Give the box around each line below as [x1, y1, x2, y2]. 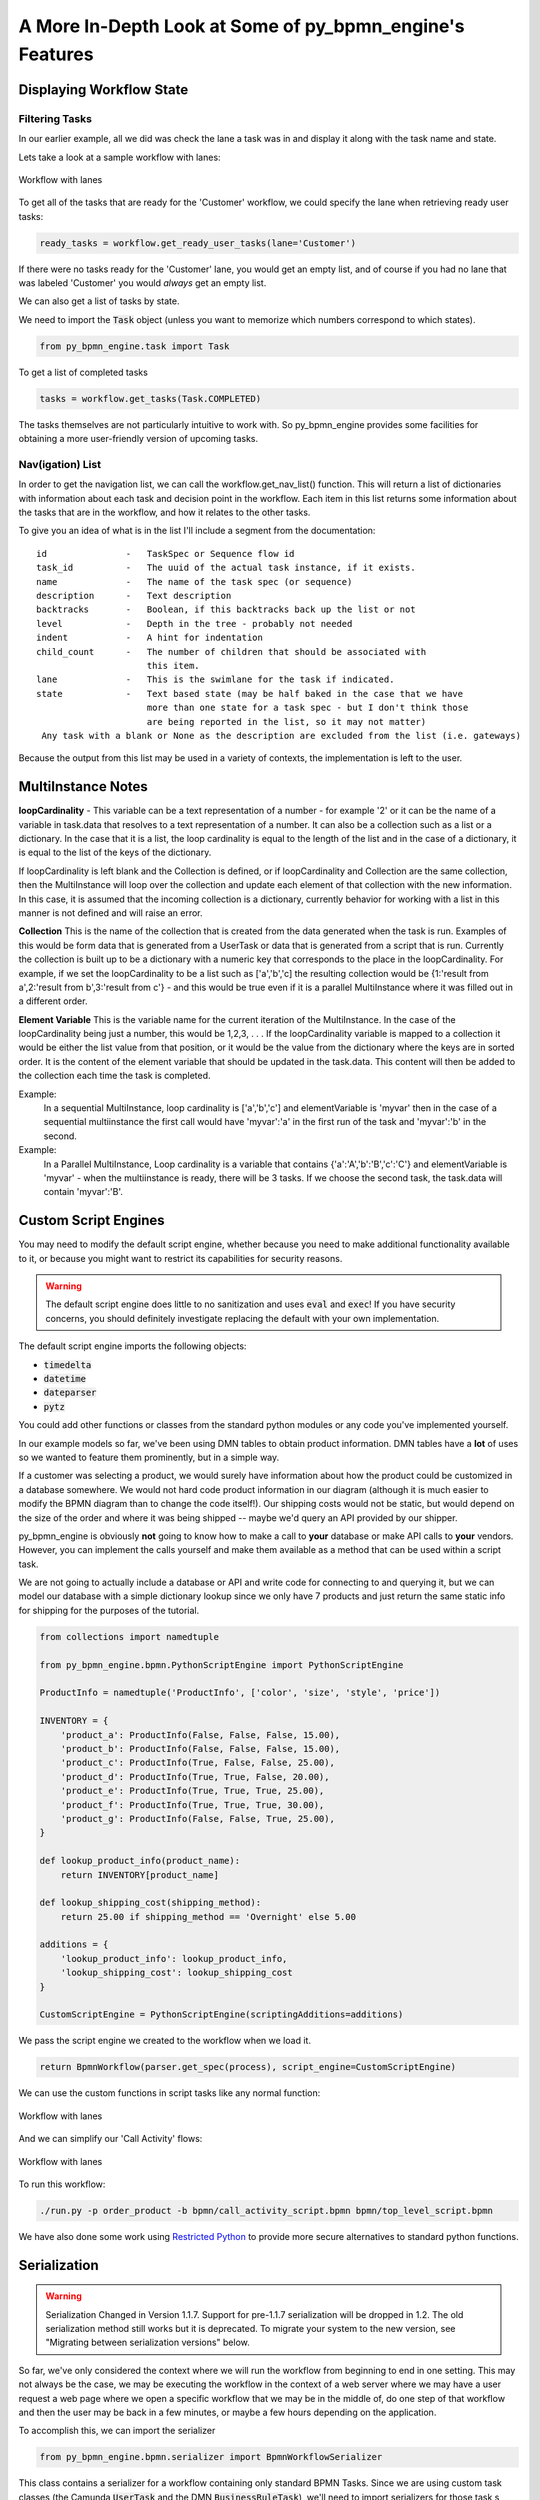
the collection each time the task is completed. [18, 1070, 211, 1082]
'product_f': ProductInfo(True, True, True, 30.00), [60, 1799, 325, 1810]
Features [18, 43, 94, 65]
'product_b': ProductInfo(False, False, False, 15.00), [60, 1743, 341, 1754]
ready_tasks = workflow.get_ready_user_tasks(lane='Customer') [39, 237, 357, 249]
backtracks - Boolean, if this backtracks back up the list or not [36, 604, 416, 615]
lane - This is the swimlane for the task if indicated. [36, 674, 395, 685]
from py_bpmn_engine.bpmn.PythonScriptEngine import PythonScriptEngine [39, 1659, 404, 1670]
